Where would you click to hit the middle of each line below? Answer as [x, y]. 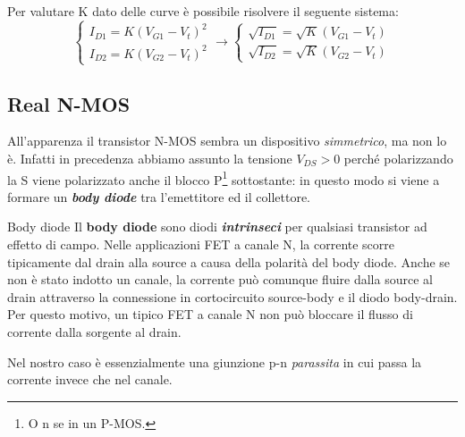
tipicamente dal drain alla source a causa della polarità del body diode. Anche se [229, 261]
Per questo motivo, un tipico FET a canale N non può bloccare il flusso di [210, 314]
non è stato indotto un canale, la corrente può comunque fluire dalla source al [220, 279]
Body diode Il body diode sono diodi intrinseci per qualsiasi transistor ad [217, 227]
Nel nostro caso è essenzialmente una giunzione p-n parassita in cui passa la [215, 361]
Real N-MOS [69, 103]
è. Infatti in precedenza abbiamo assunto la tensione [150, 158]
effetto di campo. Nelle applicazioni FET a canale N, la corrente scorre [201, 244]
